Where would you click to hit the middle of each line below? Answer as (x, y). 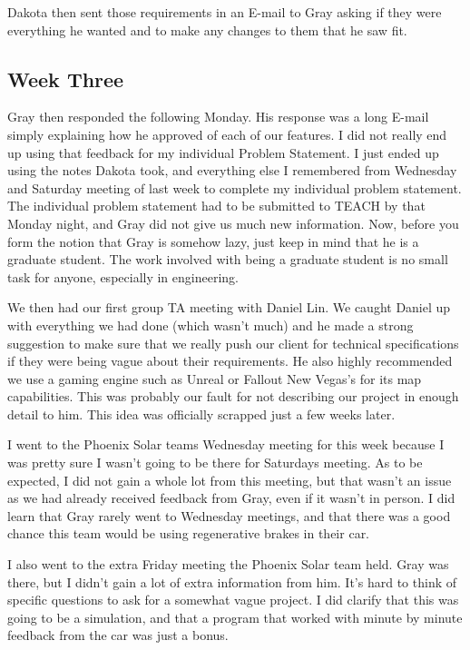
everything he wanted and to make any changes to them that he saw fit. (207, 30)
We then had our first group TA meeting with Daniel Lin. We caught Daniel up (229, 307)
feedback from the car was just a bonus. (118, 635)
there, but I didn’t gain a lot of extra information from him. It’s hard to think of (232, 581)
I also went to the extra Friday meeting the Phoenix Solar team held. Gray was (228, 564)
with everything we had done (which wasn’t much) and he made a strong (211, 325)
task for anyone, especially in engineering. (123, 276)
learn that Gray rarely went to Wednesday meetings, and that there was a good (229, 515)
